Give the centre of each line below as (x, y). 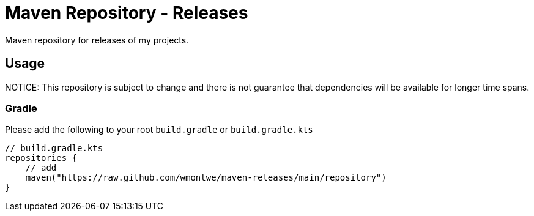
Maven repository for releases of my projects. (97, 40)
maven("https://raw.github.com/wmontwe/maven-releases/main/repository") (206, 178)
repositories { (41, 158)
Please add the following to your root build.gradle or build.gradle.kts (159, 130)
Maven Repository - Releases (127, 13)
